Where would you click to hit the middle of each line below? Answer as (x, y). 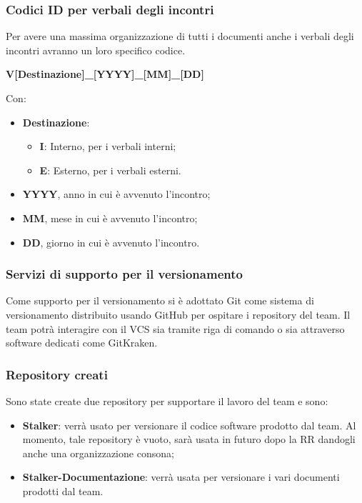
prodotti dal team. (63, 490)
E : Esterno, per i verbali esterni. (110, 170)
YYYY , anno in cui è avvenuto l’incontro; (116, 194)
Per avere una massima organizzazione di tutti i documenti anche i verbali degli (180, 36)
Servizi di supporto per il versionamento (124, 274)
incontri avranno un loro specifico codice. (96, 50)
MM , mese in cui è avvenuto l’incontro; (110, 218)
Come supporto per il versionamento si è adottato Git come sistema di (160, 300)
